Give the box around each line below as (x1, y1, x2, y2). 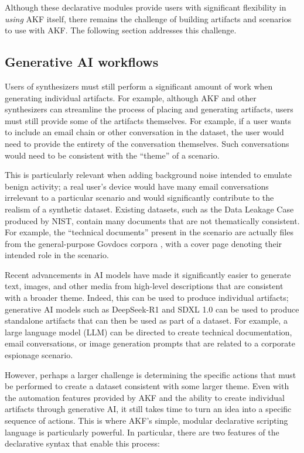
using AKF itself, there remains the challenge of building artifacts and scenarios (5, 12, 292, 25)
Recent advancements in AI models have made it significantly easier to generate (5, 268, 291, 280)
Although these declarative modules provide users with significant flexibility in (5, 1, 286, 13)
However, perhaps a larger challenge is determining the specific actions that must (5, 368, 296, 380)
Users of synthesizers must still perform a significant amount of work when (5, 80, 273, 92)
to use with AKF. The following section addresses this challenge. (5, 24, 237, 36)
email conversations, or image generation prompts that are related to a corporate (5, 337, 295, 349)
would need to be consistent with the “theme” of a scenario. (5, 149, 220, 161)
